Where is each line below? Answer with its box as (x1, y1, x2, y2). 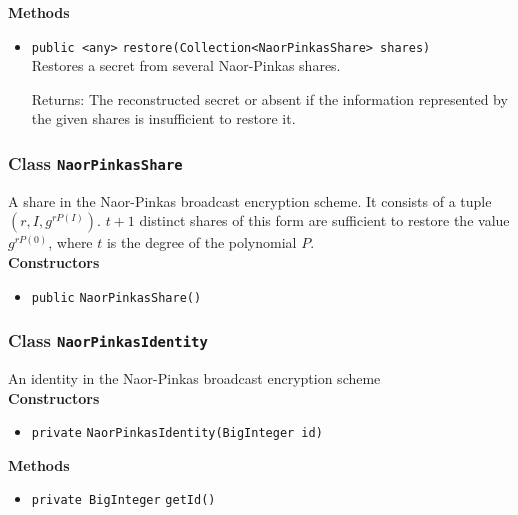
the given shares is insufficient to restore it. (31, 108, 296, 129)
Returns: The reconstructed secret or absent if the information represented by (31, 88, 508, 109)
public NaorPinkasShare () (31, 290, 202, 305)
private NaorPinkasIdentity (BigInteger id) (31, 426, 323, 441)
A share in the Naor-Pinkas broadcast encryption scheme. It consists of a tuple (8, 190, 492, 211)
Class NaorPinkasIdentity (8, 328, 208, 353)
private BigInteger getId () (31, 493, 216, 508)
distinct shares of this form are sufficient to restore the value (139, 210, 510, 231)
